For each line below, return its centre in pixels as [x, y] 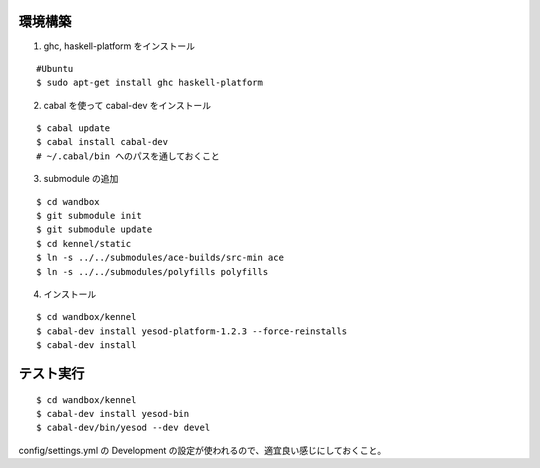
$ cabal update [73, 128]
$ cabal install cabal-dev [102, 142]
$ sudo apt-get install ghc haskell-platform [150, 83]
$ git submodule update [94, 229]
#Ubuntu [55, 68]
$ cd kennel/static [84, 243]
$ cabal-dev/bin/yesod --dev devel [123, 428]
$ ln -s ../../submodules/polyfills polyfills [152, 271]
